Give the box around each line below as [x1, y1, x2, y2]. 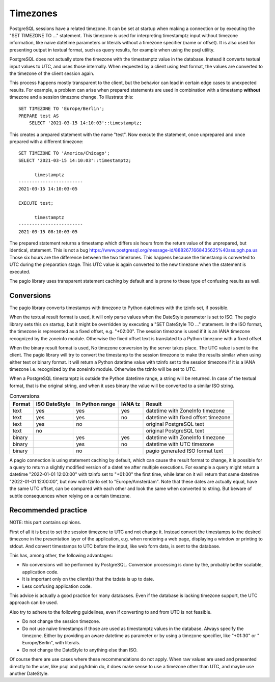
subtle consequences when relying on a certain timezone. [9, 493, 131, 499]
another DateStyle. [9, 670, 49, 676]
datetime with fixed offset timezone [146, 414, 231, 421]
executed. [9, 268, 31, 275]
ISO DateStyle [36, 400, 71, 407]
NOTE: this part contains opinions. [9, 520, 81, 526]
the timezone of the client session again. [9, 70, 94, 76]
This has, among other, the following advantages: [9, 553, 113, 559]
